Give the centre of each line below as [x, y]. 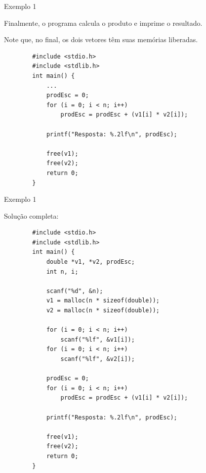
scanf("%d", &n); [75, 291]
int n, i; [62, 271]
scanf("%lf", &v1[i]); [98, 339]
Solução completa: [31, 215]
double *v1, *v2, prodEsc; [90, 262]
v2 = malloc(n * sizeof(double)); [103, 311]
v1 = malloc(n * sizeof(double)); [103, 301]
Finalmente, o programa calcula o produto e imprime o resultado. [103, 23]
